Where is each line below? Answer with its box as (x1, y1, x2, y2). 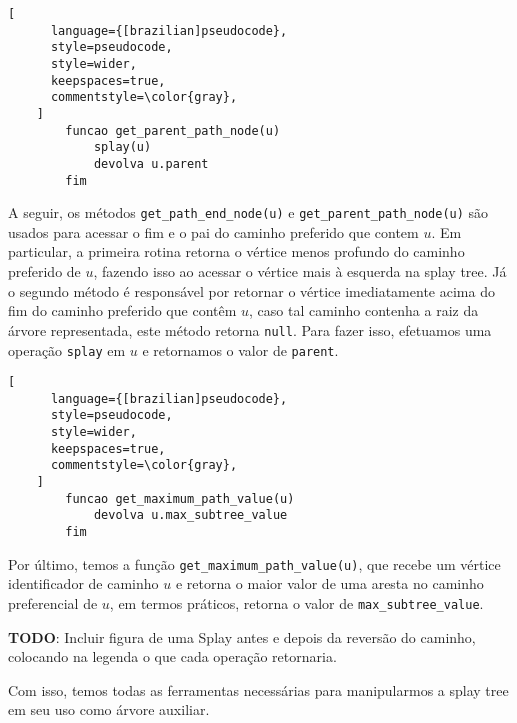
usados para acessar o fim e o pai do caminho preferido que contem (8, 221, 419, 242)
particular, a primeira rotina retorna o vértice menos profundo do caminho (8, 241, 465, 262)
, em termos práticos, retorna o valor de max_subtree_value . (109, 592, 484, 613)
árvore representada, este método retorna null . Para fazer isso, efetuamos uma (8, 319, 492, 340)
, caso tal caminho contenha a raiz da (249, 300, 479, 321)
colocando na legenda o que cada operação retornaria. (8, 646, 337, 667)
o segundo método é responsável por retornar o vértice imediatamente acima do (8, 280, 495, 301)
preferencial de (8, 592, 98, 613)
